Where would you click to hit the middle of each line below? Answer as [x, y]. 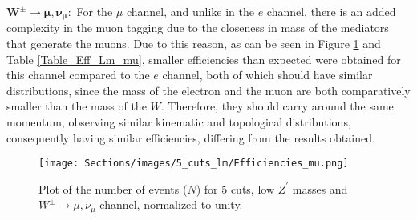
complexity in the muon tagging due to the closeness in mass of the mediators [198, 28]
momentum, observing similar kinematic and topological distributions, [179, 122]
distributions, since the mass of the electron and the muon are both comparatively [208, 90]
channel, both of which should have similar [267, 75]
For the [95, 11]
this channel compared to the [78, 75]
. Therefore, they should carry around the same [277, 106]
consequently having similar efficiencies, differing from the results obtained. [191, 137]
